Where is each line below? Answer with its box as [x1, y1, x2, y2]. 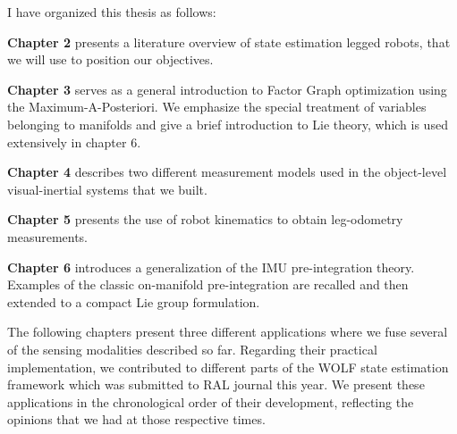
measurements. [7, 227, 89, 246]
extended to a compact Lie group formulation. [7, 292, 260, 311]
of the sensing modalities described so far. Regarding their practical [7, 339, 377, 358]
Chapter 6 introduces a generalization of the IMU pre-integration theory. [7, 257, 415, 276]
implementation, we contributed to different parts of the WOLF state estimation [7, 357, 449, 376]
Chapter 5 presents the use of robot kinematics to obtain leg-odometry [7, 210, 403, 229]
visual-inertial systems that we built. [7, 179, 207, 198]
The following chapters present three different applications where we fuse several [7, 322, 448, 341]
